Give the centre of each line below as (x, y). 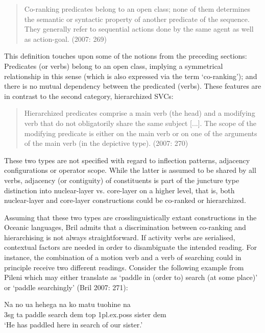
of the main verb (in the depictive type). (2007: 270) (106, 143)
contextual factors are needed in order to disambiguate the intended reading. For (130, 247)
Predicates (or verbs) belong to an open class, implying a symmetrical (114, 66)
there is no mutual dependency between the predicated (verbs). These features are (133, 86)
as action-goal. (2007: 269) (65, 39)
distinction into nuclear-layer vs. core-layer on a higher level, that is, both (119, 190)
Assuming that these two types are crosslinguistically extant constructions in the (130, 217)
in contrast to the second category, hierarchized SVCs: (89, 96)
